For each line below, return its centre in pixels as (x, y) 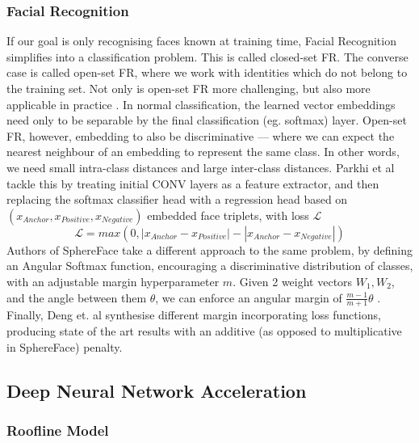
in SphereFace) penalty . (65, 346)
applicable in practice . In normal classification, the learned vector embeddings (201, 104)
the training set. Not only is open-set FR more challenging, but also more (189, 88)
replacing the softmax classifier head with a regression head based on (177, 199)
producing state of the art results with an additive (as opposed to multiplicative (204, 330)
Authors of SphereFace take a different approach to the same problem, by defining (209, 249)
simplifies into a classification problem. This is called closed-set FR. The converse (207, 56)
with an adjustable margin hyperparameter (113, 281)
